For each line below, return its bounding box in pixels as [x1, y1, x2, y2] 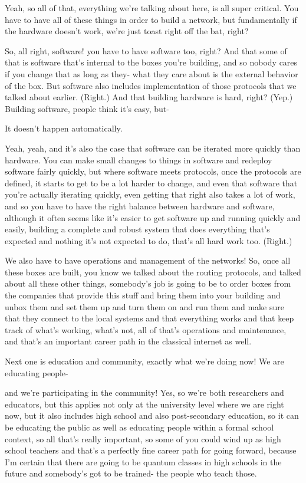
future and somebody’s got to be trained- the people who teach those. [5, 467, 257, 479]
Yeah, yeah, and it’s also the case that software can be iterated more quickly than [5, 142, 301, 154]
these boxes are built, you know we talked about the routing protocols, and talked [5, 265, 301, 278]
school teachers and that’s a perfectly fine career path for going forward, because [5, 444, 297, 456]
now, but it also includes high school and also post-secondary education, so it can [5, 409, 299, 422]
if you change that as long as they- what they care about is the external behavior [5, 67, 298, 80]
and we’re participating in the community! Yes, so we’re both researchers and [5, 386, 284, 399]
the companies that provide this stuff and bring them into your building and [5, 289, 281, 301]
